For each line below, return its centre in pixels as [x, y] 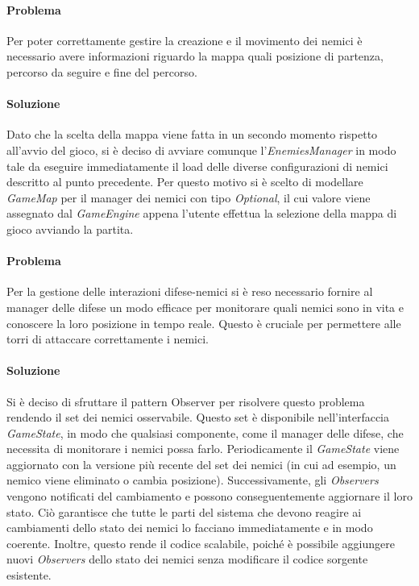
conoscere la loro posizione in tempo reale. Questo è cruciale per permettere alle [204, 323]
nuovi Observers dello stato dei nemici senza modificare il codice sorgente [187, 559]
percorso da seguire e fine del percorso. [102, 71]
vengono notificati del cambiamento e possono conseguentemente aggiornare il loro [209, 496]
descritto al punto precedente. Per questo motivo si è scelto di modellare [185, 182]
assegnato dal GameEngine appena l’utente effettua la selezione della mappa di [202, 213]
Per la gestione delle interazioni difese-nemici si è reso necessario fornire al [190, 291]
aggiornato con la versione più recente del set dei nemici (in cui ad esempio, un [201, 464]
